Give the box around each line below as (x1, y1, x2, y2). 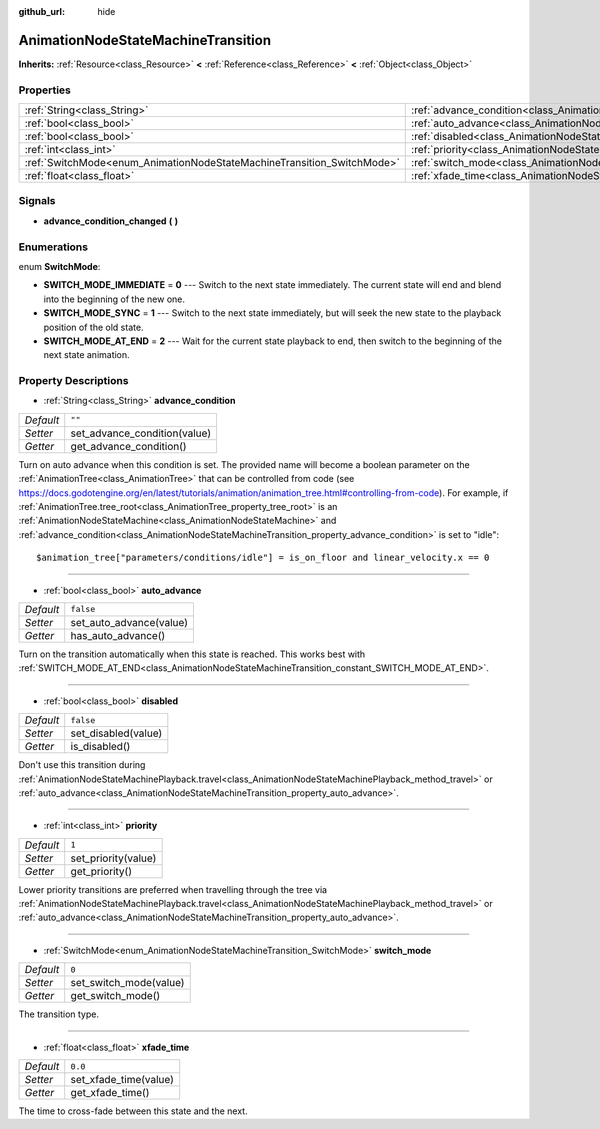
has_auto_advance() (70, 628, 166, 642)
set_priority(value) (70, 851, 157, 865)
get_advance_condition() (70, 439, 187, 453)
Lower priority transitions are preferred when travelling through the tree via (18, 883, 328, 895)
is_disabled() (70, 740, 131, 754)
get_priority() (70, 864, 133, 878)
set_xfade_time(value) (70, 1073, 175, 1087)
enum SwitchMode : (18, 260, 101, 272)
